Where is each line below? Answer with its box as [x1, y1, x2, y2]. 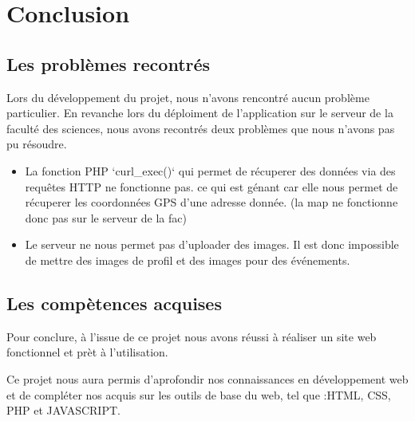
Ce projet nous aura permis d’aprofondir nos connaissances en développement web [6, 370, 409, 387]
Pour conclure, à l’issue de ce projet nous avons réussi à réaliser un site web [6, 328, 377, 344]
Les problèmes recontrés [6, 51, 211, 76]
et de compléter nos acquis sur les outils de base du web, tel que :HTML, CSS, [6, 386, 391, 403]
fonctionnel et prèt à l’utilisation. [6, 344, 168, 360]
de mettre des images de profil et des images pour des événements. [25, 251, 350, 268]
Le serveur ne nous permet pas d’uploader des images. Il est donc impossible [25, 236, 399, 253]
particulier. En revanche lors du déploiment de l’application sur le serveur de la [6, 104, 393, 121]
